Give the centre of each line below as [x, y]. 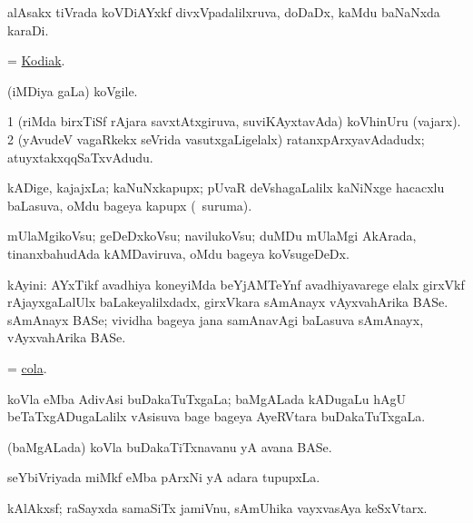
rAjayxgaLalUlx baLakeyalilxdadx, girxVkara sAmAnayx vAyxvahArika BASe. [228, 302]
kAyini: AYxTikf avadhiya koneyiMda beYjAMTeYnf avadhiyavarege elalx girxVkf [236, 284]
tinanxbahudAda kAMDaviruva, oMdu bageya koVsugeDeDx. [178, 253]
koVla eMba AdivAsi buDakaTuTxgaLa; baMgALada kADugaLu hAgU [207, 398]
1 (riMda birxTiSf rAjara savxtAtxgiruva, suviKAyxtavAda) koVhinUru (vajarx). [234, 121]
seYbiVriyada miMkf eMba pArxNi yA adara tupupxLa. [164, 477]
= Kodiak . [36, 60]
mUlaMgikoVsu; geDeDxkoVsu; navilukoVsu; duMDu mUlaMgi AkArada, [212, 236]
